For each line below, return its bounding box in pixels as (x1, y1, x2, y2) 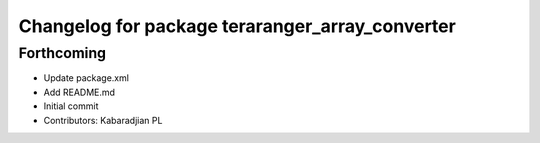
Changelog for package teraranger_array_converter (18, 15, 457, 37)
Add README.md (43, 86, 115, 98)
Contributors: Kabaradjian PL (43, 114, 163, 126)
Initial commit (43, 100, 99, 112)
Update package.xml (43, 72, 130, 84)
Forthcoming (18, 44, 107, 62)
